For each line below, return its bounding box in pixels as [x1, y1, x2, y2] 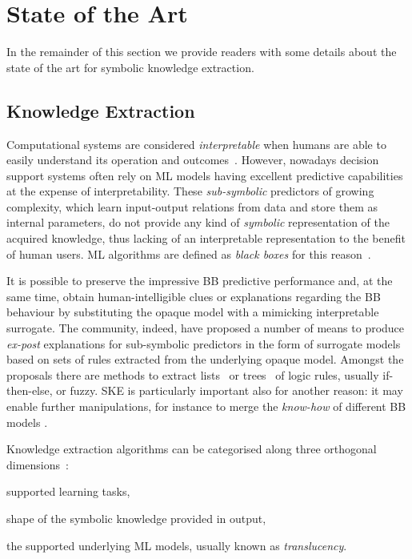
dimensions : [6, 456, 69, 473]
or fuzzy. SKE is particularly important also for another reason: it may [56, 382, 403, 399]
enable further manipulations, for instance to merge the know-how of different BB [6, 398, 406, 415]
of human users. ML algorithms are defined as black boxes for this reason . [6, 245, 371, 262]
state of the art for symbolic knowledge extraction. [6, 58, 254, 75]
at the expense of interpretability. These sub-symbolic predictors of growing [6, 183, 374, 199]
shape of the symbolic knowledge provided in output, [6, 509, 266, 526]
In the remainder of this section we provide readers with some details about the [6, 43, 397, 60]
